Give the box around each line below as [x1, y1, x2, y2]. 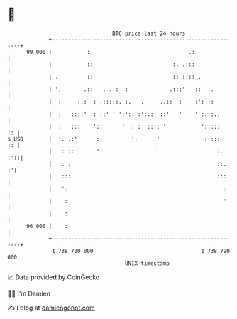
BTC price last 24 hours [112, 30, 186, 37]
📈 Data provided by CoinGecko [7, 273, 100, 281]
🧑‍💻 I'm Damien [7, 289, 51, 298]
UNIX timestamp [124, 259, 170, 267]
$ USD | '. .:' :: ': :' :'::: [7, 135, 221, 143]
